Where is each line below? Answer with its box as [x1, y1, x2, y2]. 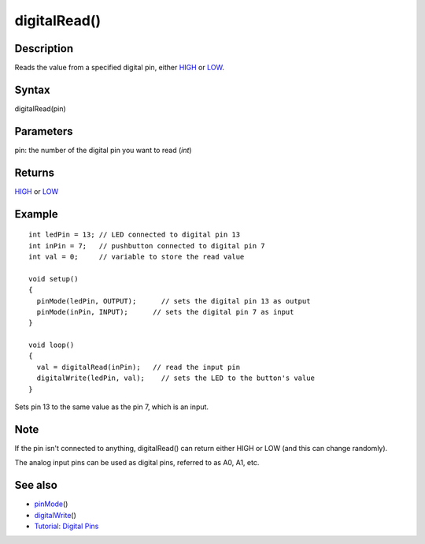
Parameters [14, 125, 73, 138]
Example [14, 207, 58, 221]
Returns [14, 166, 55, 179]
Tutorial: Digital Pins [34, 521, 99, 531]
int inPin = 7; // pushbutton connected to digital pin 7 [28, 241, 265, 250]
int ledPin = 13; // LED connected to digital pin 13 [28, 230, 240, 240]
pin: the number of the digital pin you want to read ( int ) [14, 145, 192, 155]
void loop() [28, 341, 75, 350]
